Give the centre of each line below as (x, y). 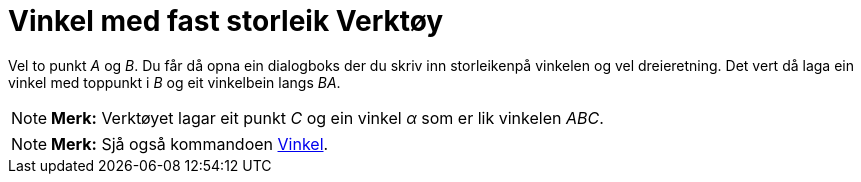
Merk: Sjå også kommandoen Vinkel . (190, 143)
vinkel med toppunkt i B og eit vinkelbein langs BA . (174, 82)
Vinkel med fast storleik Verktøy (226, 21)
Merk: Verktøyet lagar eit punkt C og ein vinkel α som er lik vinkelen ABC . (327, 117)
